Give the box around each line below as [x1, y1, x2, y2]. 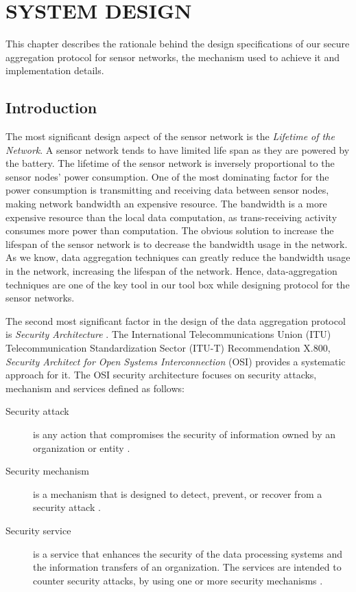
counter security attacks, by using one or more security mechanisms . [33, 573, 323, 587]
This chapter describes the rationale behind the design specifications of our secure [5, 36, 350, 51]
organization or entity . [33, 440, 130, 455]
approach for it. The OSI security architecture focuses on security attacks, [5, 367, 317, 382]
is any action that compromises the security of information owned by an [33, 426, 336, 441]
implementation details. [5, 63, 104, 78]
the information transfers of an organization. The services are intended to [33, 560, 342, 574]
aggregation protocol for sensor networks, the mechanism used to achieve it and [5, 49, 340, 64]
